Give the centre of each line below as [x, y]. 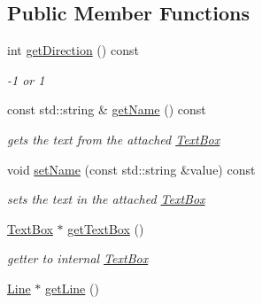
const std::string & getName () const [107, 109]
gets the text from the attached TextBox [114, 139]
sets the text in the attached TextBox [106, 199]
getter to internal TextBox [78, 258]
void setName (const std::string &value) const [131, 169]
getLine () [72, 288]
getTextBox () [106, 228]
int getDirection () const [73, 50]
